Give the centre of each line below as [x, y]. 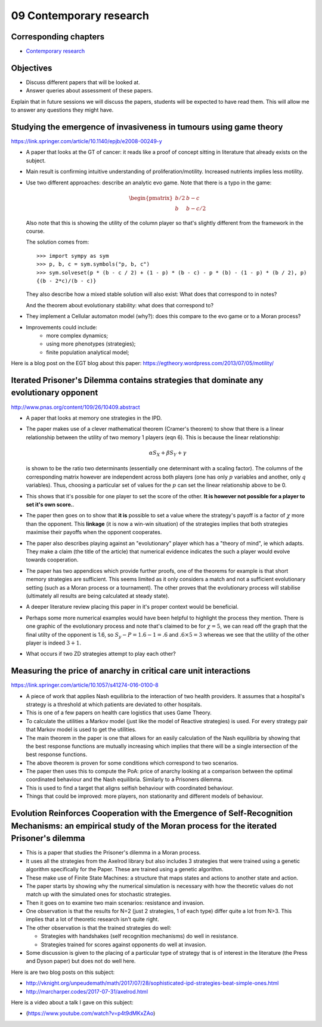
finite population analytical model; [88, 352]
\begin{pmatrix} [151, 198]
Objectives [32, 68]
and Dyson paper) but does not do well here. [81, 961]
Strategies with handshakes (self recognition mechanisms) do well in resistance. [140, 936]
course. [35, 231]
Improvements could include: [62, 327]
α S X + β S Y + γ [168, 454]
